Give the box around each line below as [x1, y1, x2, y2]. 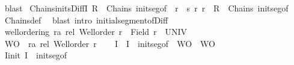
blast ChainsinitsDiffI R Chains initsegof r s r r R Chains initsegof [4, 2, 289, 14]
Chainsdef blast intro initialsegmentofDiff [4, 13, 168, 26]
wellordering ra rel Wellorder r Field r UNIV [4, 25, 188, 38]
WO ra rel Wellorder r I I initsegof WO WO [4, 37, 215, 49]
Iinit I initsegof [4, 49, 67, 61]
